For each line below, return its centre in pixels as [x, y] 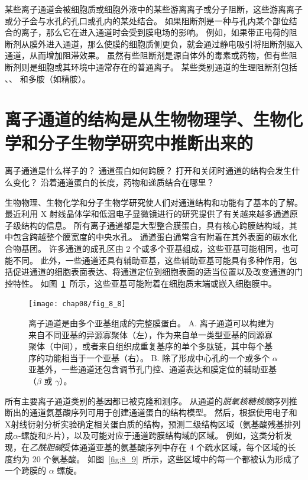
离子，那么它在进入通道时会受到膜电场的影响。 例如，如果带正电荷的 [155, 32]
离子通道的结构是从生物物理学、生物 [146, 119]
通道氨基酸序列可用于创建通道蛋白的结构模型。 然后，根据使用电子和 [163, 412]
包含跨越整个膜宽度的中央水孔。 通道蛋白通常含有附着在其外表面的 [142, 237]
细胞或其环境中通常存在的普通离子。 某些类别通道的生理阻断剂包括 [167, 67]
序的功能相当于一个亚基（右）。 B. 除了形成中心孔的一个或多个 [149, 357]
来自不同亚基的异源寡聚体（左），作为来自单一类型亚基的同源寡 [150, 334]
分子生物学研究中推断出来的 [146, 142]
